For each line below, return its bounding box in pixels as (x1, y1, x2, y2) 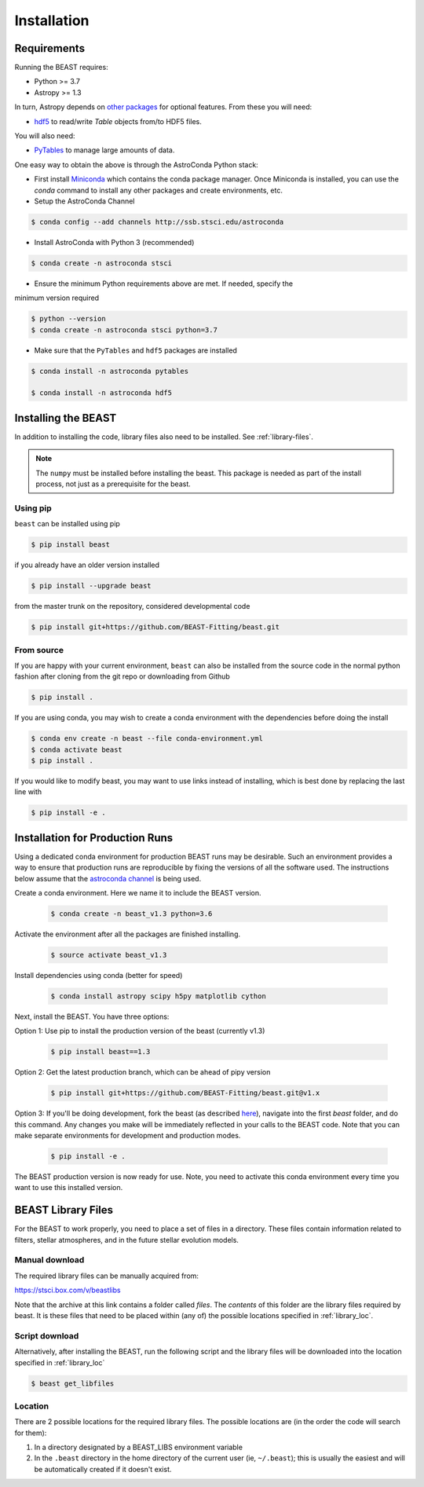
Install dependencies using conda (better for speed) (14, 970, 183, 980)
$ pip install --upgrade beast (31, 581, 152, 591)
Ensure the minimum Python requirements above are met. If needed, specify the (34, 279, 294, 288)
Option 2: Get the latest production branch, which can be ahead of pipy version (14, 1068, 271, 1077)
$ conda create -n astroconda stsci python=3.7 (31, 325, 217, 334)
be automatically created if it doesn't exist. (34, 1464, 172, 1474)
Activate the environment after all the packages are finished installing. (14, 929, 241, 939)
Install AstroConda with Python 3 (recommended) (34, 237, 195, 247)
